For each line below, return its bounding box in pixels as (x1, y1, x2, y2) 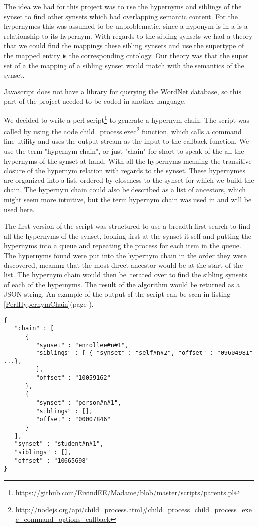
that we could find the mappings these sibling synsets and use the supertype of (4, 40, 244, 51)
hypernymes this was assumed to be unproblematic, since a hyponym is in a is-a (4, 21, 248, 31)
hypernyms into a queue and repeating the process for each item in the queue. (4, 240, 241, 251)
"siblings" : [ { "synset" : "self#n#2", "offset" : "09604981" (36, 350, 253, 357)
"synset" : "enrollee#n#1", (36, 341, 129, 349)
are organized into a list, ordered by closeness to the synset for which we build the (4, 175, 254, 185)
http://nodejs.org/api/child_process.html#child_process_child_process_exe (15, 504, 252, 514)
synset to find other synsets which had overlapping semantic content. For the (4, 11, 238, 21)
